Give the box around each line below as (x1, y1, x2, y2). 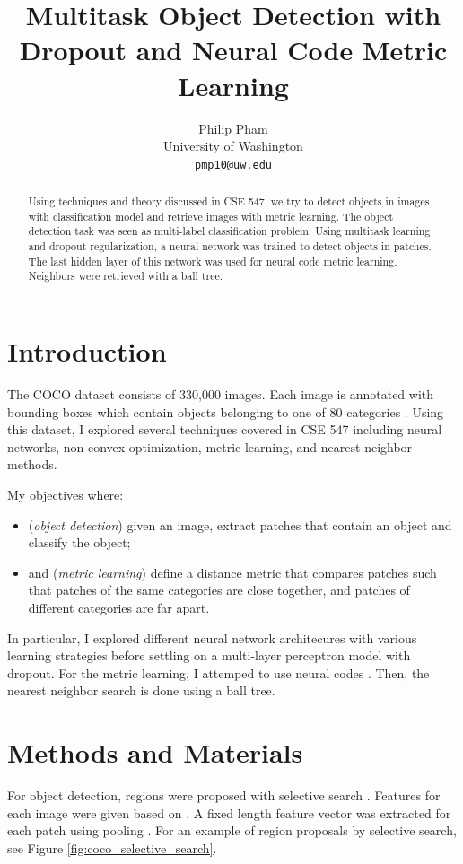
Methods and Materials (7, 734, 303, 771)
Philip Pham (198, 118, 268, 137)
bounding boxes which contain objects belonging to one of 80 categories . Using (7, 402, 444, 421)
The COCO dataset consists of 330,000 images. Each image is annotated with (7, 385, 434, 404)
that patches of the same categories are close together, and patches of (28, 580, 410, 599)
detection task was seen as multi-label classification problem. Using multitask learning (28, 223, 431, 239)
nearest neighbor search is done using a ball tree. (7, 681, 275, 700)
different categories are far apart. (28, 598, 210, 616)
